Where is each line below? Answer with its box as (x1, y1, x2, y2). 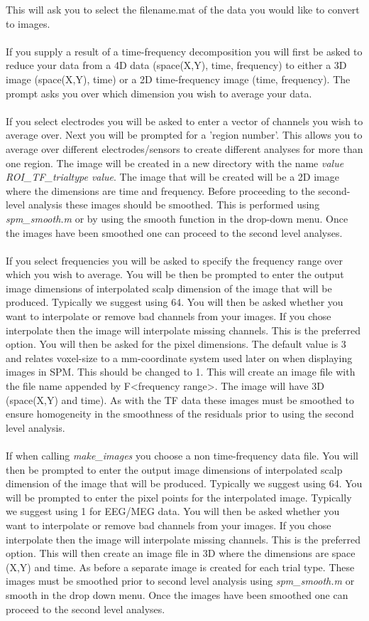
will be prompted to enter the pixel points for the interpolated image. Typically (6, 489, 352, 504)
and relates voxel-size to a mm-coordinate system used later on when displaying (6, 350, 353, 365)
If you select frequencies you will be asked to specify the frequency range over (6, 253, 343, 267)
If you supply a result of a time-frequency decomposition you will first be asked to (6, 43, 363, 58)
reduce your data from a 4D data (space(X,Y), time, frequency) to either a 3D (6, 58, 347, 73)
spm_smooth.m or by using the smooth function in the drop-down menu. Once (6, 211, 348, 225)
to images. (6, 16, 50, 31)
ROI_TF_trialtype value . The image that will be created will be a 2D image (6, 169, 339, 184)
